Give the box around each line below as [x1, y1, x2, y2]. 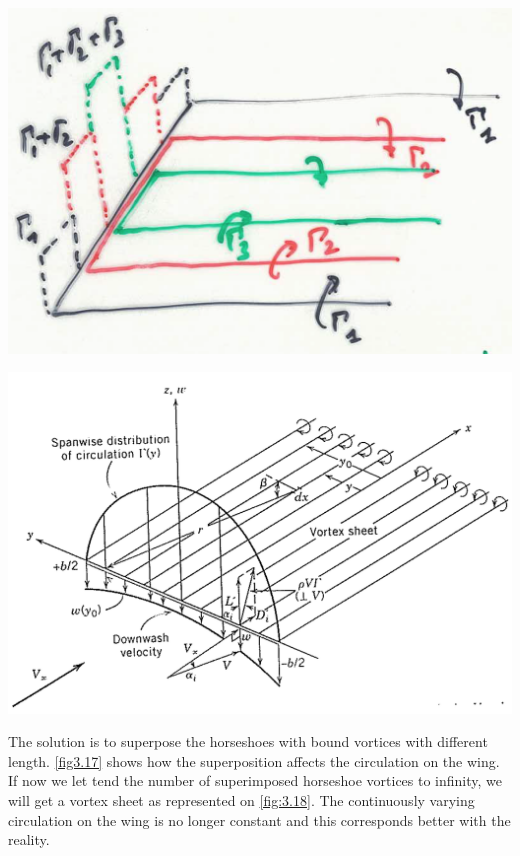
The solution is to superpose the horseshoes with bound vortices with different [8, 731, 488, 752]
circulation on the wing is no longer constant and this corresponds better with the [8, 809, 511, 830]
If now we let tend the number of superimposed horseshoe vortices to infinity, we [8, 770, 503, 791]
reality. [8, 829, 50, 850]
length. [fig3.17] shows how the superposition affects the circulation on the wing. [8, 750, 500, 771]
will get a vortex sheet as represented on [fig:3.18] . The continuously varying [8, 790, 475, 811]
